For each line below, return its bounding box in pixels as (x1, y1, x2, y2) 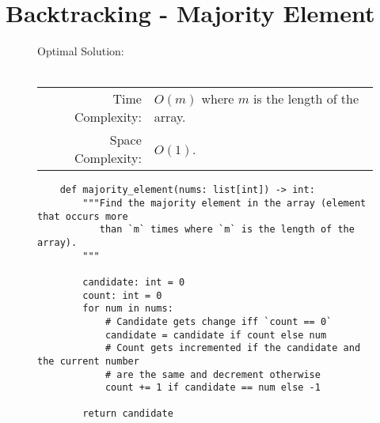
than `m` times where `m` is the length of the (99, 224, 355, 236)
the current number (37, 355, 139, 367)
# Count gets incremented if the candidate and (104, 342, 361, 354)
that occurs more (37, 210, 128, 222)
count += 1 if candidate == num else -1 (104, 382, 321, 394)
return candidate (82, 408, 173, 420)
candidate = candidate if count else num (104, 329, 327, 341)
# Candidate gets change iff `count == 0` (104, 315, 332, 327)
